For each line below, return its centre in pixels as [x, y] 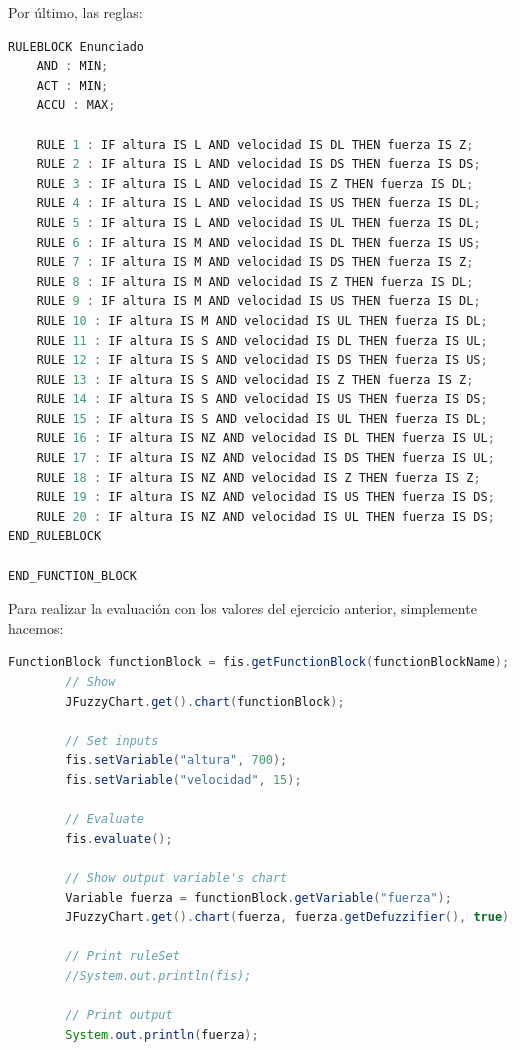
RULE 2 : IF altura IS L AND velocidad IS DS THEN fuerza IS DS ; [258, 164]
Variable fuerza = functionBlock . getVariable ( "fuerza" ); [258, 897]
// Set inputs [112, 740]
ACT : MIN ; [72, 85]
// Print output [119, 1015]
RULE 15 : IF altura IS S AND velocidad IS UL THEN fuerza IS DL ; [262, 418]
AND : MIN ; [72, 66]
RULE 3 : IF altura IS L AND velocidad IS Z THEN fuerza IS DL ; [255, 183]
